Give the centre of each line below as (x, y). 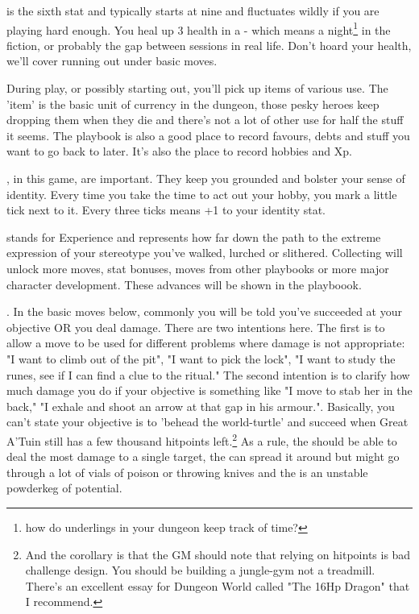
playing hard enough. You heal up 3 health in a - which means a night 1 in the (199, 28)
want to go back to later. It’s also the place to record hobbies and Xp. (179, 151)
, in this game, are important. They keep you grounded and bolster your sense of (206, 178)
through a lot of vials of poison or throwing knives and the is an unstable (187, 472)
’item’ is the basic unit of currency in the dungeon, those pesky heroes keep (193, 104)
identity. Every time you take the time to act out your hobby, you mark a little (202, 194)
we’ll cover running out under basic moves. (112, 61)
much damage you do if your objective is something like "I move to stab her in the (209, 390)
